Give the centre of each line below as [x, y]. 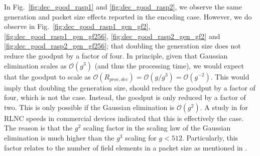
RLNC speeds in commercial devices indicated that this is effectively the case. [124, 118]
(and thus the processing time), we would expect [169, 65]
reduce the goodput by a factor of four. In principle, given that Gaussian [116, 55]
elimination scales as [35, 65]
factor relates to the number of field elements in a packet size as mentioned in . [126, 147]
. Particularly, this [210, 137]
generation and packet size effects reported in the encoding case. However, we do [128, 16]
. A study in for [224, 107]
